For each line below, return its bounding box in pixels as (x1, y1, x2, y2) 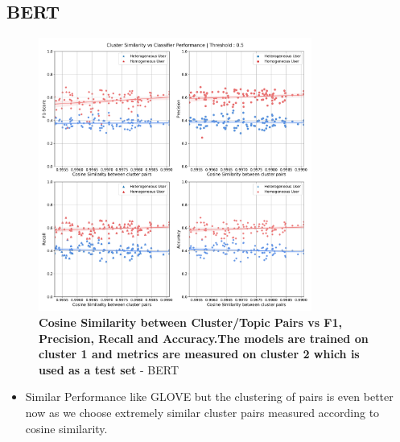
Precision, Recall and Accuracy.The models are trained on (39, 329, 369, 346)
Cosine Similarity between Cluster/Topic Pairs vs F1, (39, 313, 343, 330)
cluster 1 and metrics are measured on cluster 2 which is (39, 345, 360, 362)
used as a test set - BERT (39, 361, 179, 378)
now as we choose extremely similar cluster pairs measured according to (25, 403, 380, 420)
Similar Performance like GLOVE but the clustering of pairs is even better (25, 388, 394, 405)
